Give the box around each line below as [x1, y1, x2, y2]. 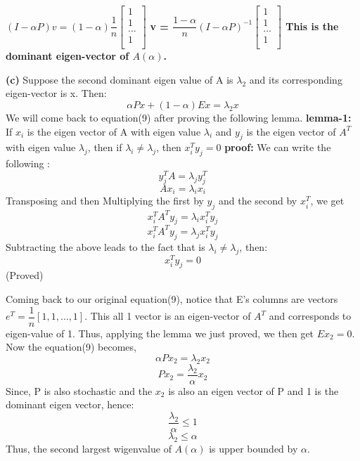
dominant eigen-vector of [6, 48, 129, 63]
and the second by [218, 193, 297, 208]
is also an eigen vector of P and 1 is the [168, 383, 339, 398]
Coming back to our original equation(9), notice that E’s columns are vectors [6, 292, 338, 306]
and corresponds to [269, 309, 352, 323]
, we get [310, 193, 345, 208]
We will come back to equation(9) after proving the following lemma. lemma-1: [6, 110, 352, 124]
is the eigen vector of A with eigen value [27, 124, 201, 138]
